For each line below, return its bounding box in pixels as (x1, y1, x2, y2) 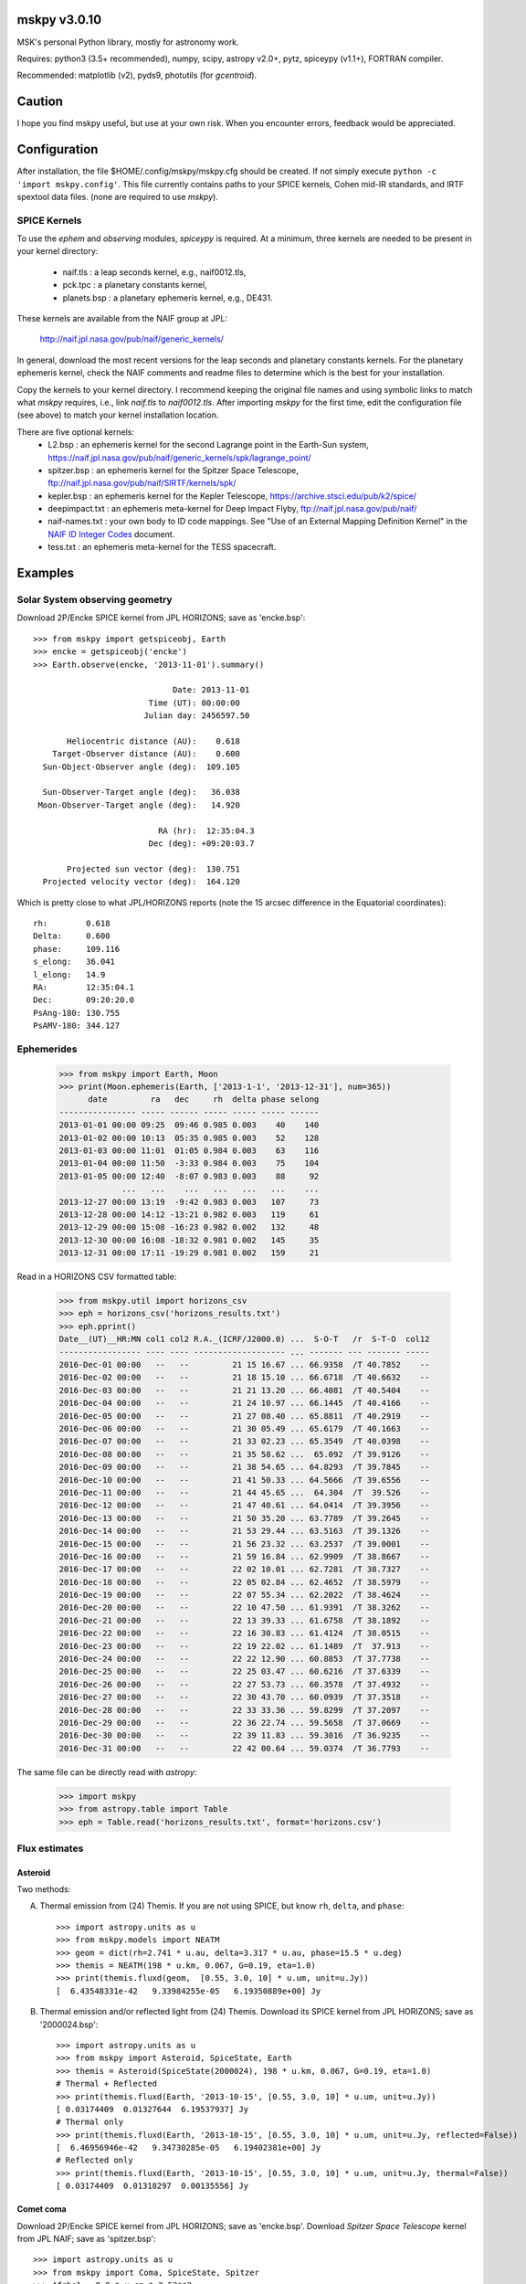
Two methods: (16, 1884, 71, 1895)
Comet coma (16, 2204, 68, 2215)
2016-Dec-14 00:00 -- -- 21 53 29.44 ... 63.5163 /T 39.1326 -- (58, 1526, 430, 1537)
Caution (16, 94, 64, 110)
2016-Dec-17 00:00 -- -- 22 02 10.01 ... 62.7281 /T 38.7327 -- (58, 1564, 430, 1575)
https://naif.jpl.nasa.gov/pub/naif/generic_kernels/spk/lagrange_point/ (47, 452, 311, 463)
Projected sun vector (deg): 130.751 (67, 863, 241, 874)
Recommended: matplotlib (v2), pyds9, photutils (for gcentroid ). (16, 69, 258, 81)
